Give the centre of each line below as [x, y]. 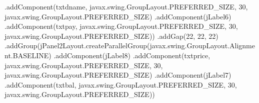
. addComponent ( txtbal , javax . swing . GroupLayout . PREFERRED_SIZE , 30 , [121, 84]
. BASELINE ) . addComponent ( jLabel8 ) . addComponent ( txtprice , [110, 55]
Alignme [242, 46]
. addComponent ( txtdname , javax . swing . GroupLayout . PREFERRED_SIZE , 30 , [126, 6]
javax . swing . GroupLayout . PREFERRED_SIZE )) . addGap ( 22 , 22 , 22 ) [111, 36]
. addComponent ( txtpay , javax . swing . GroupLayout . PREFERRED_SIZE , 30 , [121, 26]
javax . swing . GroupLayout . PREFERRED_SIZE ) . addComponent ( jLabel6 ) [118, 16]
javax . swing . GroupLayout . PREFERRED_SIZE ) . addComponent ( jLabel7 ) [118, 75]
